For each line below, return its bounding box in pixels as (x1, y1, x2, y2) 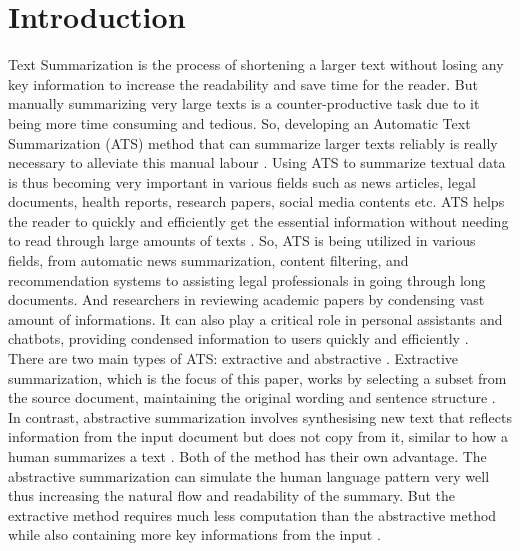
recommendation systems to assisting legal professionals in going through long (8, 269, 486, 290)
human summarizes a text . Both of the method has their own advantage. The (8, 446, 487, 466)
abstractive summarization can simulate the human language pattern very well (8, 465, 490, 486)
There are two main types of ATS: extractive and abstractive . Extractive (8, 348, 459, 369)
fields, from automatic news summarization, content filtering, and (8, 250, 409, 271)
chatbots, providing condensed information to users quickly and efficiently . (8, 328, 469, 349)
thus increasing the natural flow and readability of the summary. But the (8, 485, 456, 506)
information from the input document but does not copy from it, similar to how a (8, 426, 509, 447)
